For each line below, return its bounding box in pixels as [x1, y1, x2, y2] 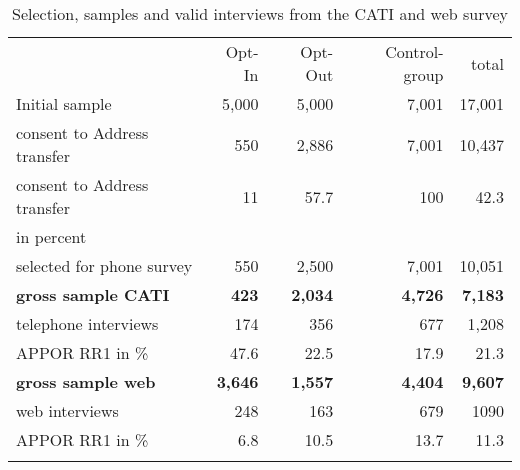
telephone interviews [16, 312, 159, 335]
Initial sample [16, 92, 112, 115]
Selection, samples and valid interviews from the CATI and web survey [11, 2, 509, 25]
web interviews [16, 399, 119, 422]
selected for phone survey [16, 254, 193, 277]
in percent [16, 225, 87, 248]
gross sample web [16, 370, 156, 393]
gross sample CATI [16, 283, 170, 306]
